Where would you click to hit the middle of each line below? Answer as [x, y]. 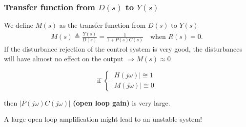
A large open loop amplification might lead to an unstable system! [103, 119]
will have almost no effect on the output [64, 59]
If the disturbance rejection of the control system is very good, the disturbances [123, 49]
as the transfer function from [102, 25]
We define [19, 25]
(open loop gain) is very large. [122, 102]
